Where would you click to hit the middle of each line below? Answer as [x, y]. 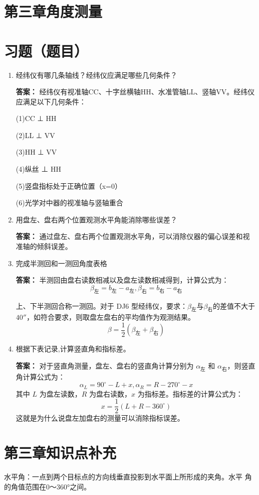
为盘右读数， [110, 393]
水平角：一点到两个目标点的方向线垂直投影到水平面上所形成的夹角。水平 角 [128, 477]
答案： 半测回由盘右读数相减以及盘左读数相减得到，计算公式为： [122, 280]
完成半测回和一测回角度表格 [61, 263]
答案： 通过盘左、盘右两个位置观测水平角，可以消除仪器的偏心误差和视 [133, 236]
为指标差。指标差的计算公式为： [190, 393]
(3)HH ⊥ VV [36, 152]
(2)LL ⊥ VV [35, 135]
